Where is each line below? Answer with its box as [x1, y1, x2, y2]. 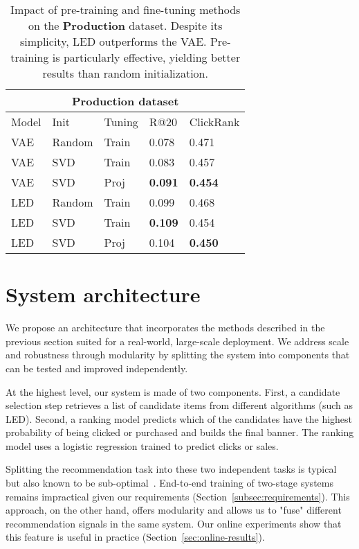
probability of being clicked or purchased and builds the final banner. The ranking [6, 425, 354, 439]
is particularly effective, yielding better [52, 49, 241, 65]
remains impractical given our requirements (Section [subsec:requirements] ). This [6, 489, 350, 503]
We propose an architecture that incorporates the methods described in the [6, 320, 325, 335]
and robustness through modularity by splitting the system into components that [6, 347, 350, 362]
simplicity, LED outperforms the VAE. [19, 33, 207, 49]
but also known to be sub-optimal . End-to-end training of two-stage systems [6, 476, 333, 490]
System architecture [6, 280, 201, 308]
